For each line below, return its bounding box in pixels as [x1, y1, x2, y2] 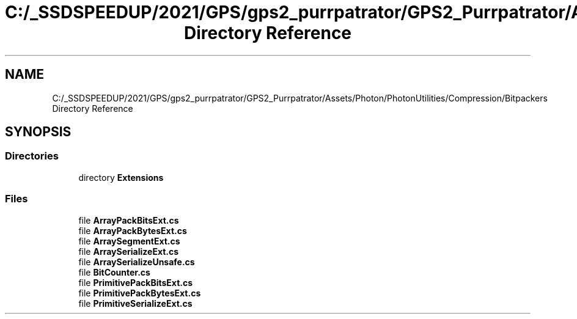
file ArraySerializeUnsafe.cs [78, 256, 195, 267]
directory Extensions [78, 172, 164, 183]
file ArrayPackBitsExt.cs [78, 215, 179, 226]
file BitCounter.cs [78, 266, 150, 277]
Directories [5, 150, 59, 163]
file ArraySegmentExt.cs [78, 235, 180, 246]
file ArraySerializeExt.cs [78, 246, 179, 257]
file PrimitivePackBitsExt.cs [78, 277, 193, 288]
